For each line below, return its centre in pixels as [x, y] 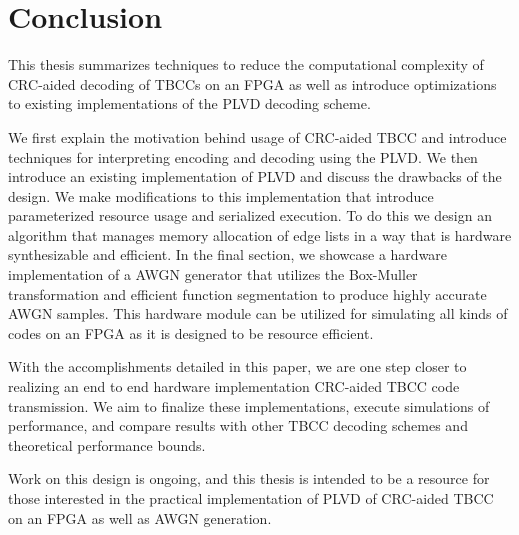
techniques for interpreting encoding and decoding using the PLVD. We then [243, 156]
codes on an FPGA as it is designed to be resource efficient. [191, 332]
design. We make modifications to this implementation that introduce [221, 195]
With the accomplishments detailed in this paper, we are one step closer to [237, 366]
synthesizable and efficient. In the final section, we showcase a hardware [228, 254]
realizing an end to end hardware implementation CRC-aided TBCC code [234, 386]
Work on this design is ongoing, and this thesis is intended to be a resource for [249, 478]
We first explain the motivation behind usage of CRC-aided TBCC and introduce [257, 136]
